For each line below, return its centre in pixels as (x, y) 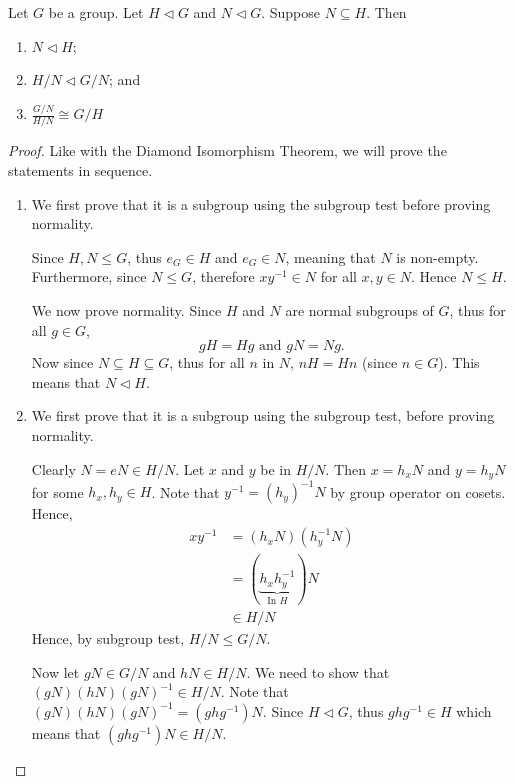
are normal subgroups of (359, 309)
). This (459, 362)
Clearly (53, 468)
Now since (62, 362)
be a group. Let (96, 12)
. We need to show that (318, 671)
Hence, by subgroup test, (108, 638)
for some (57, 491)
